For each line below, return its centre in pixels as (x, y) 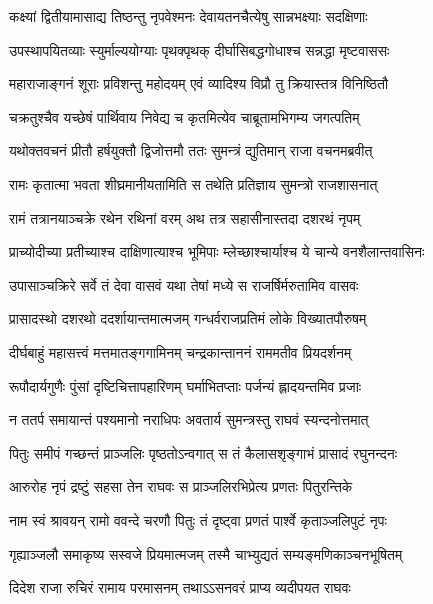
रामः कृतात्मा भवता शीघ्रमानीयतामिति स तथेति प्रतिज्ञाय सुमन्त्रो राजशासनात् (193, 183)
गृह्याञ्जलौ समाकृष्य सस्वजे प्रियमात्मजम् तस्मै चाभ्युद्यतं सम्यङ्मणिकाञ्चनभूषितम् (206, 553)
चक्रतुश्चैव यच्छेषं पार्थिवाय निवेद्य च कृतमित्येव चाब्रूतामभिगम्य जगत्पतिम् (184, 116)
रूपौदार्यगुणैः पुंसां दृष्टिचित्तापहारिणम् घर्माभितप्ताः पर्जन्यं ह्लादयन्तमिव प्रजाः (185, 385)
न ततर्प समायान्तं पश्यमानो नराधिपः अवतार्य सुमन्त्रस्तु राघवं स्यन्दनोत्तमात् (189, 419)
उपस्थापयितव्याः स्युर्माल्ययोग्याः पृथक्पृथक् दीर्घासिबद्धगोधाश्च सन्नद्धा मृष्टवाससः (199, 49)
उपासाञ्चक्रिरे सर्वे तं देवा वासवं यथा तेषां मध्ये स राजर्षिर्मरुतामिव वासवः (184, 284)
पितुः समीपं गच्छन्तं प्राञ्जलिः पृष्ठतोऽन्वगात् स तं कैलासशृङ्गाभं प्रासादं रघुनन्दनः (203, 452)
